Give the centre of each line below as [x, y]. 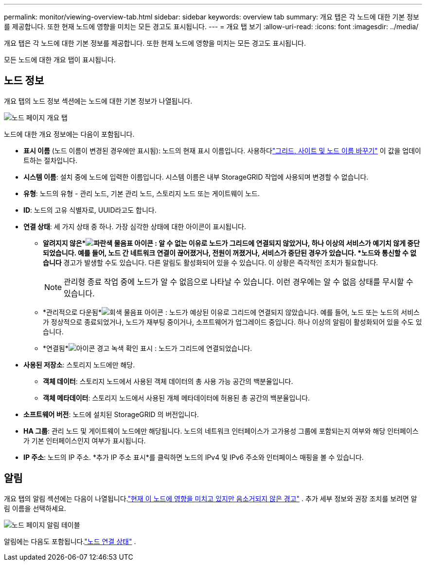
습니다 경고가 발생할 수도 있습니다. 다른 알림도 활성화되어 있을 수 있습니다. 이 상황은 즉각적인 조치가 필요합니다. [211, 262]
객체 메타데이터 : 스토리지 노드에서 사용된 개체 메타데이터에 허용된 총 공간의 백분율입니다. [177, 398]
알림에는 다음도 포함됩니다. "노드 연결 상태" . [70, 541]
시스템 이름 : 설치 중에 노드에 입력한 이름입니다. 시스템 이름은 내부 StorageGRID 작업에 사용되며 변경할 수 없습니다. [196, 177]
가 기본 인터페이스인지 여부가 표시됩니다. [85, 440]
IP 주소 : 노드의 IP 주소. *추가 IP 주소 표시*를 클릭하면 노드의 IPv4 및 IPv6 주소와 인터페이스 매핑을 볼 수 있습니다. [194, 457]
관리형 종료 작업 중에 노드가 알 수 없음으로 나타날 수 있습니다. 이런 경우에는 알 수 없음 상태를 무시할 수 [239, 282]
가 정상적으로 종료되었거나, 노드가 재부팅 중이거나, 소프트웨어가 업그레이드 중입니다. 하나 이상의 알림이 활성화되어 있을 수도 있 [232, 322]
